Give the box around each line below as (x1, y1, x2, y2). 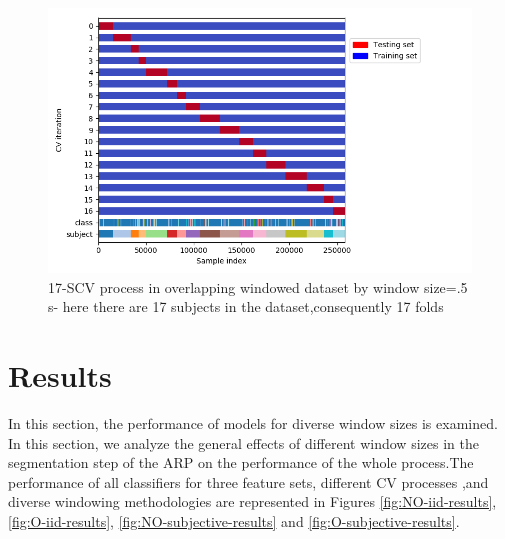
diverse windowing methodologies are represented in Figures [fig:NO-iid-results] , (8, 491, 497, 512)
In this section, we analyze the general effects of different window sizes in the (8, 432, 479, 453)
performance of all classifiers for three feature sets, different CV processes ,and (8, 471, 489, 492)
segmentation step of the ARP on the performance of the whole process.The (8, 452, 474, 473)
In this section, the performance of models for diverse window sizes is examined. (8, 412, 498, 433)
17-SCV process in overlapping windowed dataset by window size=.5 (48, 276, 468, 297)
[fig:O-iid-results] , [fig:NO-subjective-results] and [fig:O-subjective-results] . (8, 510, 460, 531)
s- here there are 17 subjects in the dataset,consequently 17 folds (48, 296, 444, 317)
